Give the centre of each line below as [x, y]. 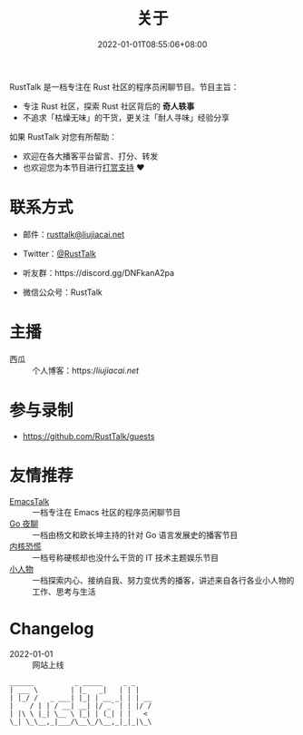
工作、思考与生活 [64, 592]
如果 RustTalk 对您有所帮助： [64, 136]
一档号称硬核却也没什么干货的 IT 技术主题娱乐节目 [126, 557]
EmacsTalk [29, 501]
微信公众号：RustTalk [62, 292]
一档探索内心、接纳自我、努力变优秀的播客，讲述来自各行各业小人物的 [163, 580]
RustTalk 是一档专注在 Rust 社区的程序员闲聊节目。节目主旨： [124, 86]
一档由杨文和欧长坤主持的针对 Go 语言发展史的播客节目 [135, 534]
